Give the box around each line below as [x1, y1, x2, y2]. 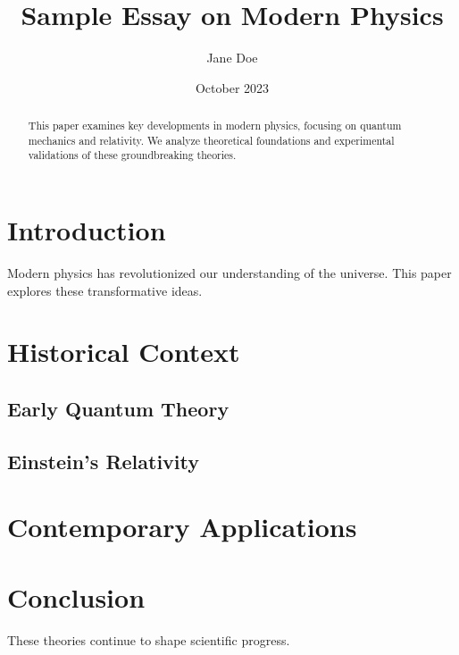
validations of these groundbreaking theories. [28, 147, 237, 163]
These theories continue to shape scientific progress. [7, 630, 290, 649]
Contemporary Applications [7, 508, 357, 545]
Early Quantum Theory [7, 394, 229, 422]
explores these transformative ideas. [7, 281, 203, 299]
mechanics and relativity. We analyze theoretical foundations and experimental [28, 132, 395, 147]
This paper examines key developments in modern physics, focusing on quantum [28, 118, 402, 133]
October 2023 [195, 78, 270, 97]
